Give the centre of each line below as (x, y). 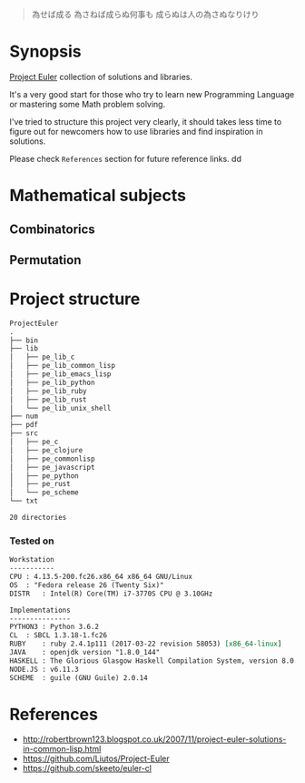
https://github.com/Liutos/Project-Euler (96, 758)
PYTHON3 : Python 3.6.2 (54, 627)
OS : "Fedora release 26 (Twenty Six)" (87, 585)
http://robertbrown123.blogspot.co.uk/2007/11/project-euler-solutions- (154, 739)
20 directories (38, 518)
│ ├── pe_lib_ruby (49, 391)
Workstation (32, 560)
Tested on (32, 541)
